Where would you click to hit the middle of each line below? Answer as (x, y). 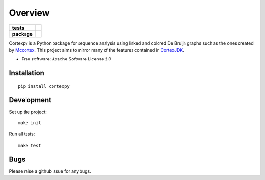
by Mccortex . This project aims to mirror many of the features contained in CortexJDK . (96, 50)
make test (29, 145)
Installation (26, 73)
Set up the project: (28, 112)
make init (29, 123)
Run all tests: (22, 134)
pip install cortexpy (44, 86)
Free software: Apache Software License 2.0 (66, 59)
